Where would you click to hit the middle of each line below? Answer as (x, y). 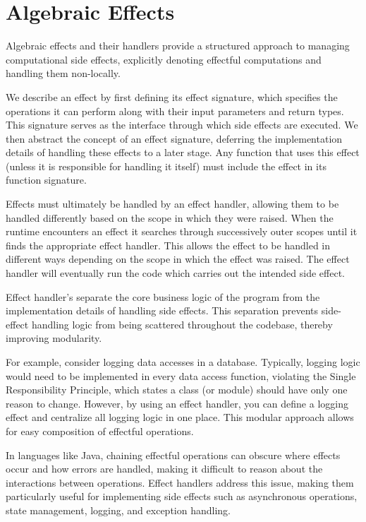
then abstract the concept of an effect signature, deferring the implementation (174, 138)
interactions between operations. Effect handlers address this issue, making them (180, 482)
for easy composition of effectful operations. (100, 431)
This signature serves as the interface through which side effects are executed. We (182, 125)
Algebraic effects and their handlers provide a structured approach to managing (178, 46)
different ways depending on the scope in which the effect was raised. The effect (178, 259)
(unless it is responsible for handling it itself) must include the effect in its (166, 166)
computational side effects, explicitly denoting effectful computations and (164, 59)
